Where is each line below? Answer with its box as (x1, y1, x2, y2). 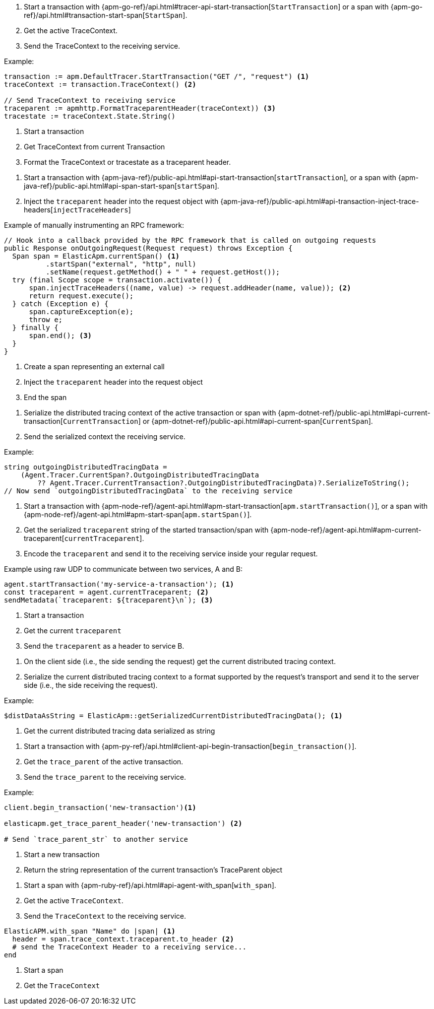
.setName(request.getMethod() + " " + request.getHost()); (46, 268, 280, 276)
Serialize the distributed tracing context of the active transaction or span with (24, 408, 276, 417)
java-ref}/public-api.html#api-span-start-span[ (24, 182, 177, 190)
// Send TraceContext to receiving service (4, 96, 176, 104)
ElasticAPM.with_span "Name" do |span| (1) (4, 927, 176, 935)
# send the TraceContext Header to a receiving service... (12, 943, 247, 951)
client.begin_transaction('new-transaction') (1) (4, 804, 196, 811)
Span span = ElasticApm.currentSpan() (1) (12, 252, 180, 260)
